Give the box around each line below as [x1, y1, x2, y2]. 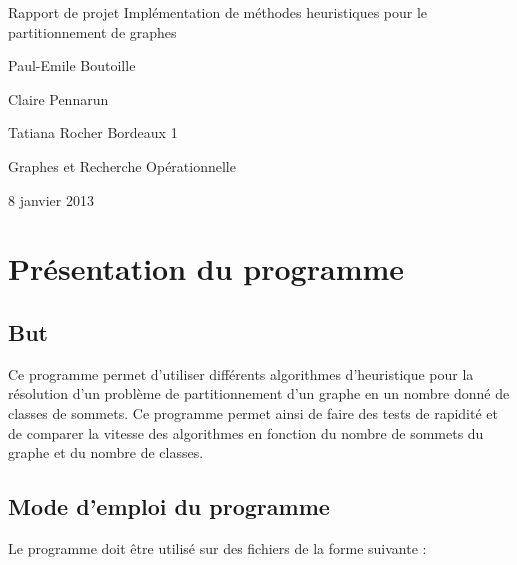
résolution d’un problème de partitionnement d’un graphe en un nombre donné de [8, 383, 510, 404]
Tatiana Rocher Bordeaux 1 [8, 122, 178, 143]
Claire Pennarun [8, 88, 109, 109]
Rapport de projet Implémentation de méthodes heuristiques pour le [8, 2, 428, 22]
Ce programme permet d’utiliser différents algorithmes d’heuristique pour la [8, 363, 474, 384]
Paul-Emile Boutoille [8, 55, 136, 76]
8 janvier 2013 [8, 189, 94, 210]
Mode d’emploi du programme [8, 491, 330, 522]
